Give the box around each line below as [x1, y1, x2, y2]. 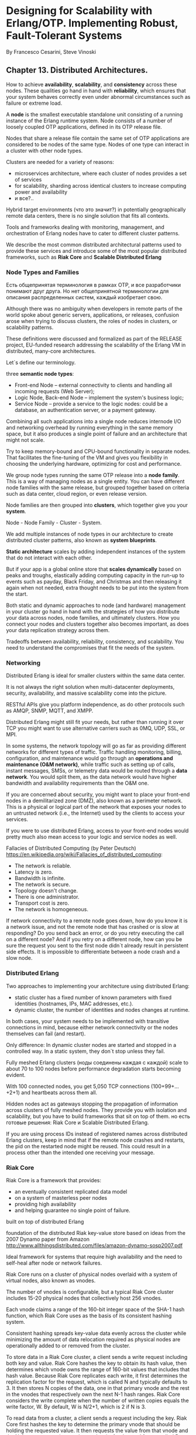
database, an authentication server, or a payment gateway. [14, 407, 157, 414]
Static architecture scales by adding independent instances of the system [6, 548, 186, 555]
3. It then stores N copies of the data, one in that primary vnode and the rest [6, 1384, 190, 1391]
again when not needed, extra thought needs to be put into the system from [6, 584, 189, 592]
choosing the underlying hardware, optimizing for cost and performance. [6, 461, 182, 468]
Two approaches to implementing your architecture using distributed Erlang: [6, 982, 190, 990]
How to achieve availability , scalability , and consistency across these [6, 81, 177, 88]
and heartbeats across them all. [21, 1089, 98, 1096]
